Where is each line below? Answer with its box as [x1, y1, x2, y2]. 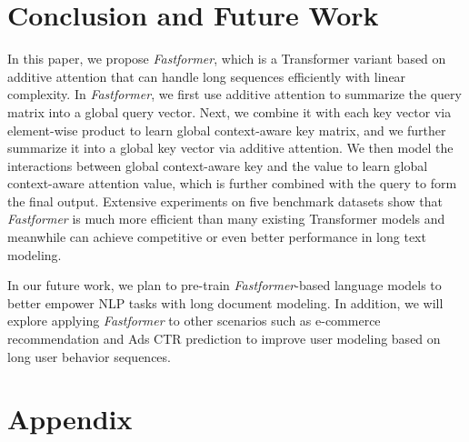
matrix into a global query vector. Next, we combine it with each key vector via [7, 102, 452, 121]
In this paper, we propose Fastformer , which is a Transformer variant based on [7, 49, 446, 68]
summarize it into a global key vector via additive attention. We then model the [7, 138, 454, 157]
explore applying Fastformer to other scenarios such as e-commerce [7, 311, 381, 330]
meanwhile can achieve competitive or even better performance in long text [7, 227, 426, 246]
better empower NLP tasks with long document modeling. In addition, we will [7, 293, 444, 312]
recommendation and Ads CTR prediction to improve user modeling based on [7, 329, 441, 348]
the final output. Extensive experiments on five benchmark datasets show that [7, 191, 443, 210]
